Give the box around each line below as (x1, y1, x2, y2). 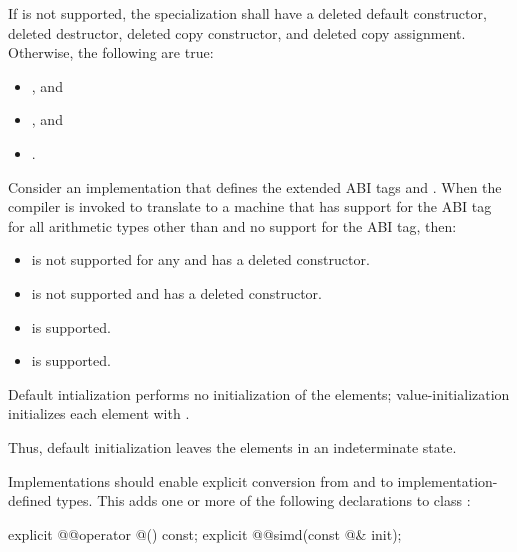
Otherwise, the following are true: (8, 42, 214, 63)
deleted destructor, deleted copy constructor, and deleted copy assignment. (8, 22, 466, 43)
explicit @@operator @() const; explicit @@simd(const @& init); (8, 523, 402, 544)
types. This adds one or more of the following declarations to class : (56, 490, 471, 511)
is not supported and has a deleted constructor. (31, 282, 322, 303)
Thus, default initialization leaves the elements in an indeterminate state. (8, 436, 457, 457)
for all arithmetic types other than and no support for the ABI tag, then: (8, 215, 457, 236)
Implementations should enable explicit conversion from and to (8, 470, 393, 491)
